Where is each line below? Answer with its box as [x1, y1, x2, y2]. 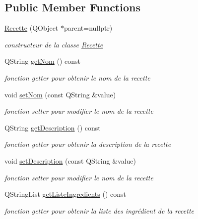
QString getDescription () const [4, 122, 101, 132]
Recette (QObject [4, 23, 59, 33]
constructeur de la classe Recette [4, 39, 103, 49]
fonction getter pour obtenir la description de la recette [4, 139, 171, 149]
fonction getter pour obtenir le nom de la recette [4, 72, 150, 83]
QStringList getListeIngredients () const [4, 189, 127, 199]
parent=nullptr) [64, 23, 113, 33]
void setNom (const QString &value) [4, 89, 116, 99]
